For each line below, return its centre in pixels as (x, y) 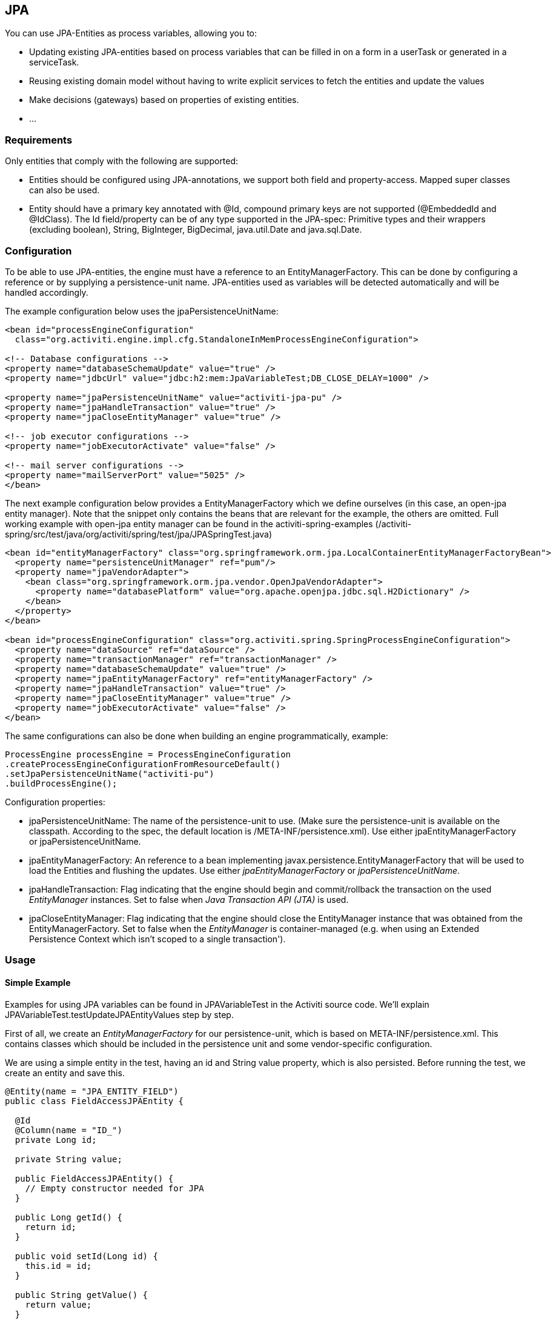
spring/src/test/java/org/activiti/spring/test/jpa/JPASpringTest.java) (139, 534)
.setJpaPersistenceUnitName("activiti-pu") (110, 774)
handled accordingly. (47, 292)
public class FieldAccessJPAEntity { (94, 1101)
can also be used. (65, 190)
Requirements (39, 140)
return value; (58, 1304)
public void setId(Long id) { (86, 1256)
